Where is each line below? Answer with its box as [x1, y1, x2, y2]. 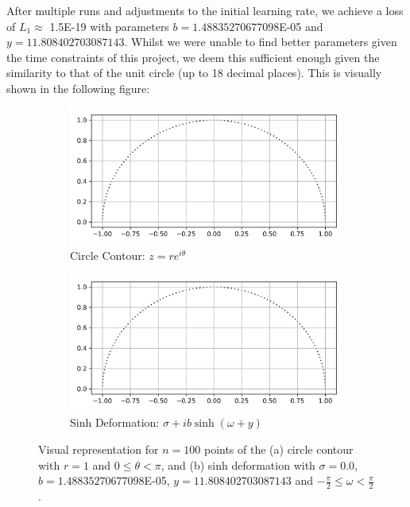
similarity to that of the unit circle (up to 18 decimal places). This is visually [6, 64, 382, 81]
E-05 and [279, 17, 323, 34]
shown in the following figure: [6, 79, 150, 96]
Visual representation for [38, 440, 159, 457]
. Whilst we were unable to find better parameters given [124, 33, 397, 50]
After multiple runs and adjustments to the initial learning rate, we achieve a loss [6, 2, 404, 18]
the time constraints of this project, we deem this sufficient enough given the [6, 48, 380, 65]
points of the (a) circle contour [203, 440, 354, 457]
